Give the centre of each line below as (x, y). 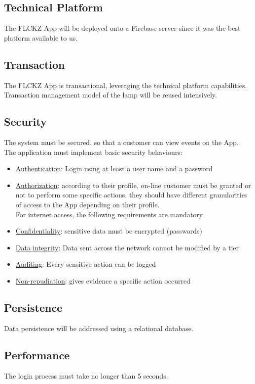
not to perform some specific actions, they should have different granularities (131, 195)
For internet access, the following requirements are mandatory (109, 214)
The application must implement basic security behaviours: (93, 152)
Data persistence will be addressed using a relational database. (99, 328)
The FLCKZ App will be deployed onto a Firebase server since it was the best (122, 28)
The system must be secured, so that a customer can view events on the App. (121, 142)
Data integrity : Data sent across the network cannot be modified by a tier (127, 247)
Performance (37, 355)
